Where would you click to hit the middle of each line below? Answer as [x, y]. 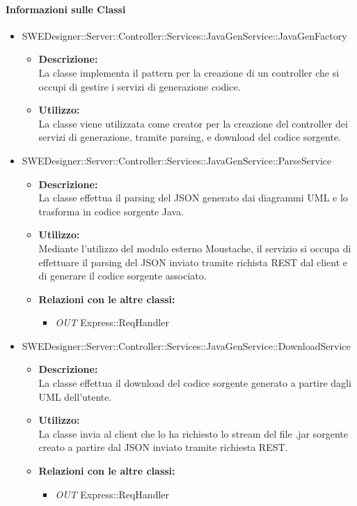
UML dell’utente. [75, 396]
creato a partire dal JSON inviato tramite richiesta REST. [163, 447]
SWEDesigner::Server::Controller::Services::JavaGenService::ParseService [177, 160]
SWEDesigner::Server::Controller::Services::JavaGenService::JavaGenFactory [184, 35]
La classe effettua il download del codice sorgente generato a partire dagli [195, 383]
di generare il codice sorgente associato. [122, 276]
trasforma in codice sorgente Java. [111, 211]
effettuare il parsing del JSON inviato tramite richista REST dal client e [193, 262]
